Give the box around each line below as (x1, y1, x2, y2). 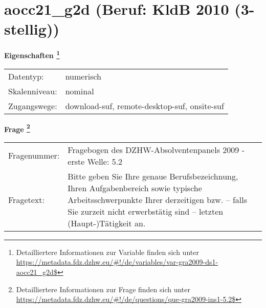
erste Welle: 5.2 (68, 155, 123, 167)
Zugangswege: (8, 99, 57, 112)
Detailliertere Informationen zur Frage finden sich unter (16, 284, 191, 294)
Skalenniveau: (8, 85, 57, 97)
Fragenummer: (8, 149, 60, 162)
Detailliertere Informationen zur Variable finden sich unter (16, 246, 199, 257)
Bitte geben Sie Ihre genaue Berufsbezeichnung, (68, 170, 238, 182)
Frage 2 (4, 122, 30, 134)
